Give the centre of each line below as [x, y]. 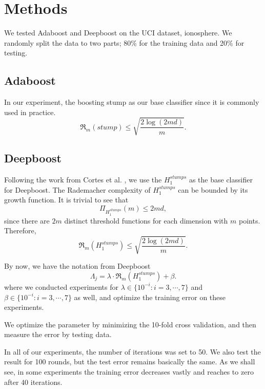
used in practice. [30, 112]
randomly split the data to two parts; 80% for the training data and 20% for [124, 42]
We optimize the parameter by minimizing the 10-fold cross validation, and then [130, 324]
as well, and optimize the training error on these [150, 297]
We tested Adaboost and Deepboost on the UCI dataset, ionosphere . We [118, 33]
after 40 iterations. [33, 382]
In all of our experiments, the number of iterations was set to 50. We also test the [132, 351]
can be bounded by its [213, 189]
